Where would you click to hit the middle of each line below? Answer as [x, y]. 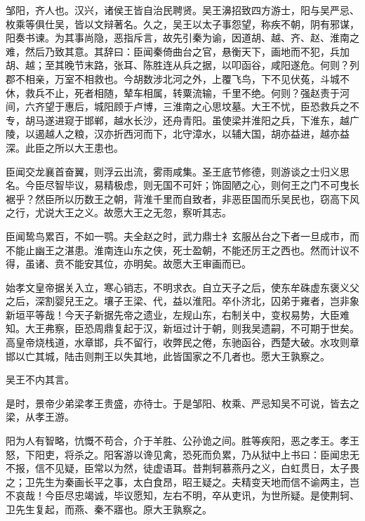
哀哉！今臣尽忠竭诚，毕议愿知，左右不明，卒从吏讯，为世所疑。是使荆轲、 [187, 495]
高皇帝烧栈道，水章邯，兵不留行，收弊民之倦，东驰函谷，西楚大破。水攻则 [178, 342]
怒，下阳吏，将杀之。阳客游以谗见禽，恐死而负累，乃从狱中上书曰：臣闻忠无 [182, 454]
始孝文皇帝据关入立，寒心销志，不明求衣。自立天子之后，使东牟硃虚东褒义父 [182, 287]
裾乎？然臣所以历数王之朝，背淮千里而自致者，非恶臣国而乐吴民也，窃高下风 [182, 198]
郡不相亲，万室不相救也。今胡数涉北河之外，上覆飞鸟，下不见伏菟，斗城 [173, 78]
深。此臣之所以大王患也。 [65, 147]
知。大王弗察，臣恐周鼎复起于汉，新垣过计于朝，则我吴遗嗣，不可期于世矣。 [182, 328]
